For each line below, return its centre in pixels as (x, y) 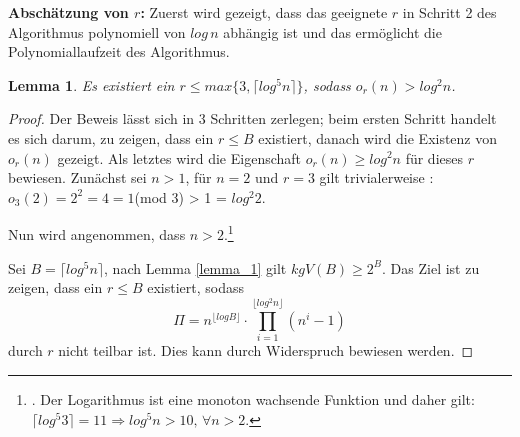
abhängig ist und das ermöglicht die (332, 31)
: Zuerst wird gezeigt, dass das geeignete (264, 12)
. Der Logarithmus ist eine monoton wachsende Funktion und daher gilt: (253, 399)
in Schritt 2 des (449, 12)
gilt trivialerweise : (376, 177)
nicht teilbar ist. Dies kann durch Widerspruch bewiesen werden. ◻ (266, 350)
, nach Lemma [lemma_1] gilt (195, 267)
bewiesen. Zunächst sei (77, 177)
